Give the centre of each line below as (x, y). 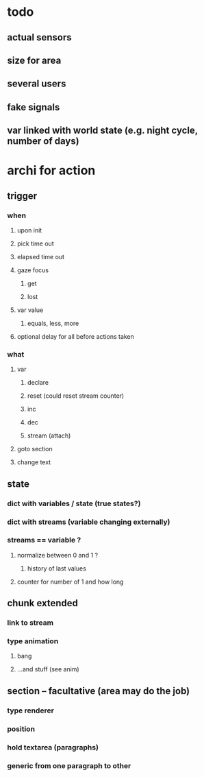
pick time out (35, 243)
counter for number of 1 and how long (70, 582)
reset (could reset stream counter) (76, 396)
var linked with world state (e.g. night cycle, (103, 131)
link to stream (30, 623)
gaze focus (33, 270)
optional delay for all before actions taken (76, 337)
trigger (22, 196)
